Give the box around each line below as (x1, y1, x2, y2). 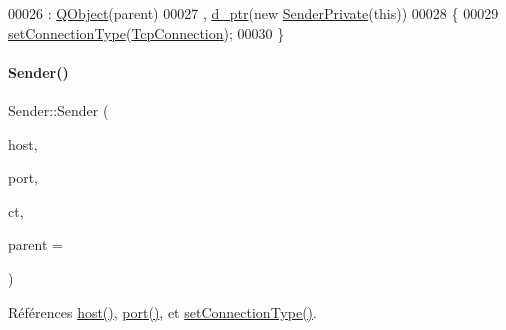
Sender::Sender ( (8, 99, 109, 120)
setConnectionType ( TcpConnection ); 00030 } (8, 22, 285, 43)
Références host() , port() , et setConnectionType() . (8, 301, 317, 322)
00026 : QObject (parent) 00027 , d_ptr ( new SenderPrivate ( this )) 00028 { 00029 (8, 3, 499, 23)
